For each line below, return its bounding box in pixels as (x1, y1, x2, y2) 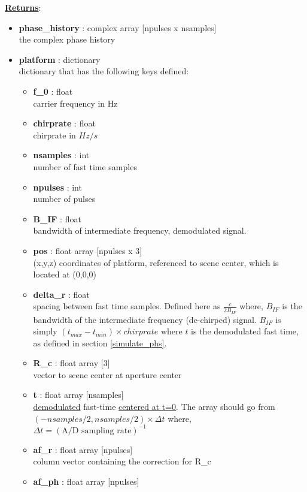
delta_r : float (33, 288, 90, 300)
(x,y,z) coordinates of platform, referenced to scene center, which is (33, 256, 279, 268)
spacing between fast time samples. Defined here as (33, 300, 221, 312)
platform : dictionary (19, 53, 101, 65)
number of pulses (33, 192, 96, 205)
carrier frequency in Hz (33, 96, 118, 109)
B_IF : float (33, 212, 81, 225)
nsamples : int (33, 149, 90, 161)
